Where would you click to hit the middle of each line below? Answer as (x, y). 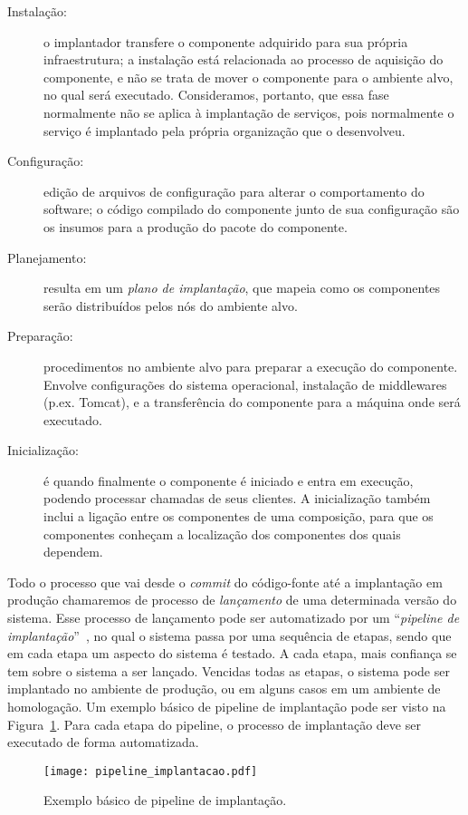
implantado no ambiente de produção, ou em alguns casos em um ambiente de (224, 689)
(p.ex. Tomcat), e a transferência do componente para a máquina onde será (252, 402)
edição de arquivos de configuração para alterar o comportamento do (234, 191)
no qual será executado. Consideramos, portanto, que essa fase (216, 95)
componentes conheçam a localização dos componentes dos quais (222, 534)
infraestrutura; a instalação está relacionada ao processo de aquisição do (244, 59)
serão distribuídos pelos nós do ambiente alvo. (171, 305)
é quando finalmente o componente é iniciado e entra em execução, (229, 480)
